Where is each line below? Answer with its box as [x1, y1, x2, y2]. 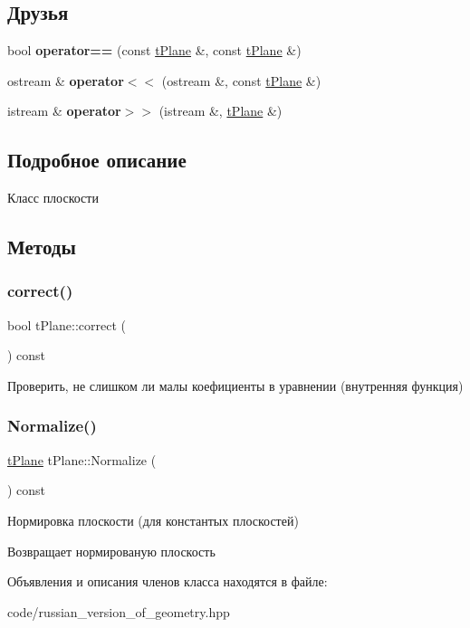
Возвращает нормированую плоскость [7, 541, 216, 560]
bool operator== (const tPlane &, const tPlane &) [7, 41, 302, 60]
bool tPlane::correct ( [7, 315, 126, 334]
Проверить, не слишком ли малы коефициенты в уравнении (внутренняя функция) [7, 376, 464, 395]
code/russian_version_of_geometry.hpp [7, 602, 230, 621]
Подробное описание [7, 146, 187, 174]
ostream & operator [7, 71, 124, 90]
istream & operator [7, 101, 121, 120]
